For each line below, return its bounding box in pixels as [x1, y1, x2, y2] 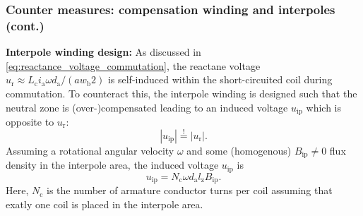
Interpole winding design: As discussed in [6, 44, 201, 59]
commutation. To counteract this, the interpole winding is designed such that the [6, 85, 357, 100]
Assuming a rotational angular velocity [6, 143, 174, 157]
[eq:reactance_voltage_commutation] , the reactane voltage [6, 58, 261, 73]
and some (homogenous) [186, 143, 292, 157]
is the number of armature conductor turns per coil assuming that [47, 183, 333, 198]
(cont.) [6, 16, 44, 34]
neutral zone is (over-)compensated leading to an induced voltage [6, 100, 288, 114]
